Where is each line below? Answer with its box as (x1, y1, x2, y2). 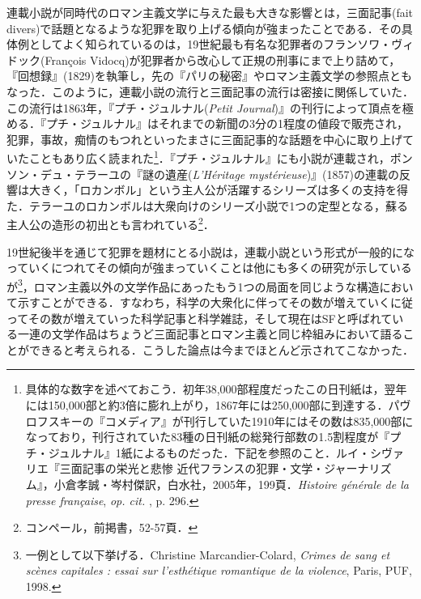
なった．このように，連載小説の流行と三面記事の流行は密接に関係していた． (6, 83, 414, 100)
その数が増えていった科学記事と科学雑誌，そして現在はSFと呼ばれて (28, 309, 393, 326)
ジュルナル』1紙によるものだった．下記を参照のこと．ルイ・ (48, 444, 370, 461)
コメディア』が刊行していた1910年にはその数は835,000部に (104, 412, 414, 429)
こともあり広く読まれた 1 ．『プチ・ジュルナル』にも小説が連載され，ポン (28, 147, 413, 166)
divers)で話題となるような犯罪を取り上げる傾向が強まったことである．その (6, 19, 402, 36)
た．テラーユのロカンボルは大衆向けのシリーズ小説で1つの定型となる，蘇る (6, 197, 408, 214)
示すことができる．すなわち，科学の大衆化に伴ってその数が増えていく (17, 294, 390, 311)
